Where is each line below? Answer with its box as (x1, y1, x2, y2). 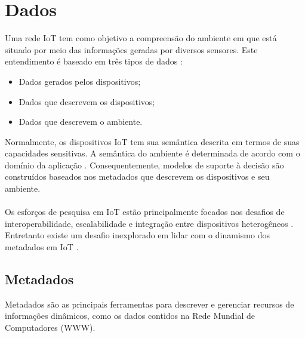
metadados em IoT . (5, 241, 79, 253)
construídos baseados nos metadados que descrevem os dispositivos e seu (5, 170, 270, 183)
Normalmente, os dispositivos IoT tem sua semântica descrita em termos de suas (5, 135, 300, 148)
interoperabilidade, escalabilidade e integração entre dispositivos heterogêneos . (5, 217, 294, 229)
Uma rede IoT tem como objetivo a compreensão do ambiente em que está (5, 32, 277, 44)
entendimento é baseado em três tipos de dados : (5, 55, 183, 67)
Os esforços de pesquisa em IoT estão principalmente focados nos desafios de (5, 205, 285, 218)
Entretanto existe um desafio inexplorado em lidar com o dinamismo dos (5, 229, 270, 241)
